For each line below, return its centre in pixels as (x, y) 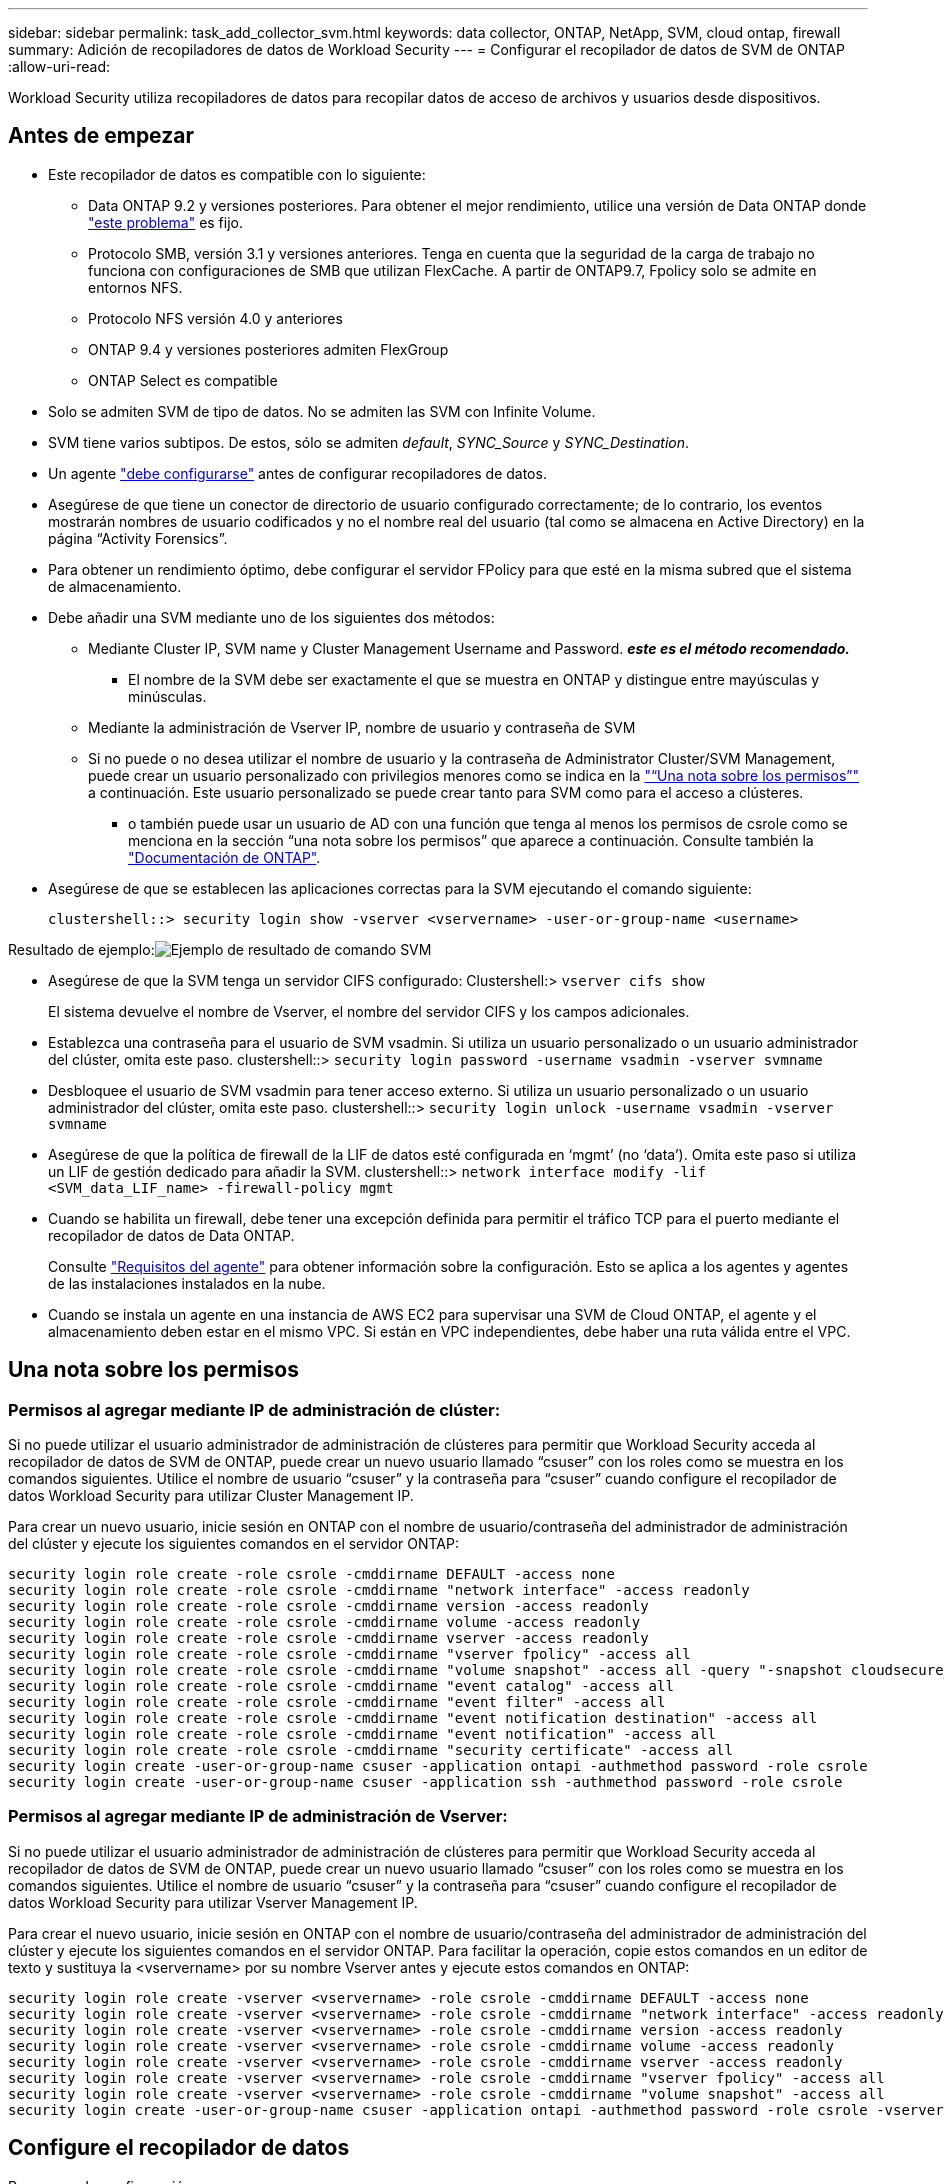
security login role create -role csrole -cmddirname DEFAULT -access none (311, 1574)
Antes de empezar (101, 136)
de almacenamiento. (115, 586)
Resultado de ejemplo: (81, 949)
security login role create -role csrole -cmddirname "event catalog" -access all (341, 1686)
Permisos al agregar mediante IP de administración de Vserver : (258, 1816)
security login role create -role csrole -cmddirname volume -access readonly (324, 1622)
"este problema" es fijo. (166, 222)
